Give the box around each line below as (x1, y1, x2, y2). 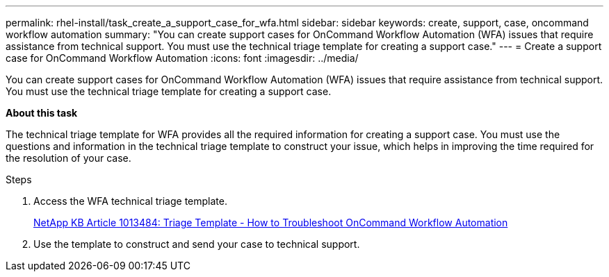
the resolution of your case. (6, 152, 131, 164)
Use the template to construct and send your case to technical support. (33, 238, 360, 250)
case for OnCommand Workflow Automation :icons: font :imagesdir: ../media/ (6, 52, 359, 64)
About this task (6, 107, 78, 119)
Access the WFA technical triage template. (33, 195, 228, 207)
